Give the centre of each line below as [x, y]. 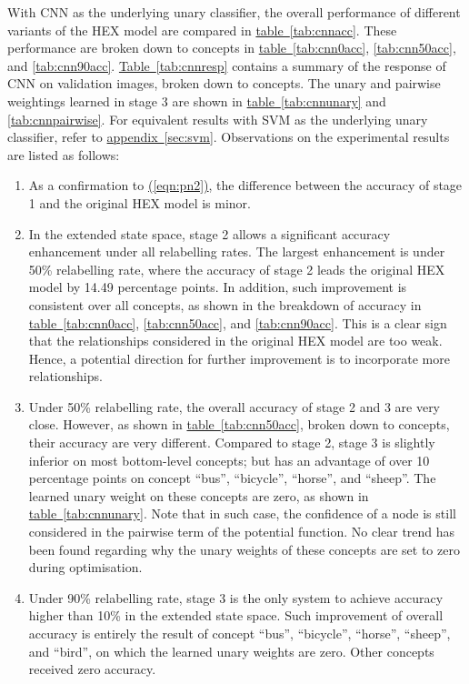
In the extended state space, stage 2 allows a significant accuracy [210, 233]
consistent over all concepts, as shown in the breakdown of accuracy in [225, 304]
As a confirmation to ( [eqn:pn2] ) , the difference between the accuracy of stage [245, 185]
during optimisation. [85, 567]
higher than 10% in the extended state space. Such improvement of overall [236, 615]
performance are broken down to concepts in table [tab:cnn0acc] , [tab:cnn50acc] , [232, 48]
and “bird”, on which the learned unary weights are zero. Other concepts [231, 651]
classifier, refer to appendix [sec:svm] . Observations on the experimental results [229, 137]
